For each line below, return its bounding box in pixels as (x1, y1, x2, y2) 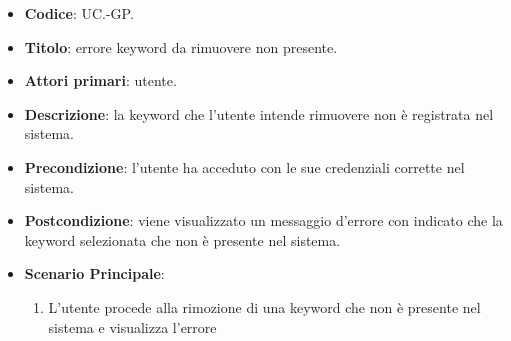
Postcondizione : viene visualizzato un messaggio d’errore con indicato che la (24, 210, 503, 231)
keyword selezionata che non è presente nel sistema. (24, 229, 341, 250)
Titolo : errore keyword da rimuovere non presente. (24, 36, 338, 57)
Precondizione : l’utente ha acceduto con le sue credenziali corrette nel (24, 156, 465, 177)
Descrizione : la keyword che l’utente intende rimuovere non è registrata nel (24, 103, 494, 124)
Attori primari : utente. (24, 70, 177, 91)
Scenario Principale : (24, 263, 165, 284)
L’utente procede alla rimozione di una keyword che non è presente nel (48, 296, 481, 317)
